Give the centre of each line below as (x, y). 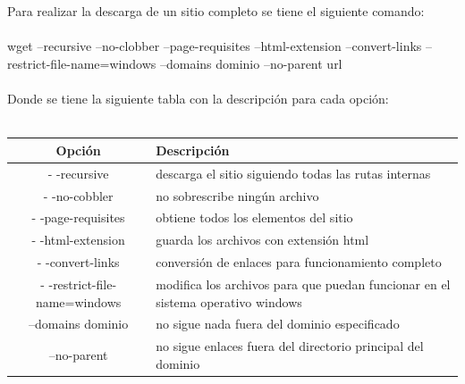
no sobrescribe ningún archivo (237, 195)
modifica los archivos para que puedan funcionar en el (303, 284)
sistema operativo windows (229, 301)
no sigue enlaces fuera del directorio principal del (290, 346)
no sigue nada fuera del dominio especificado (278, 324)
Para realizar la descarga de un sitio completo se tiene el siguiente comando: (216, 11)
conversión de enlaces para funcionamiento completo (299, 262)
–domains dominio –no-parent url (251, 63)
